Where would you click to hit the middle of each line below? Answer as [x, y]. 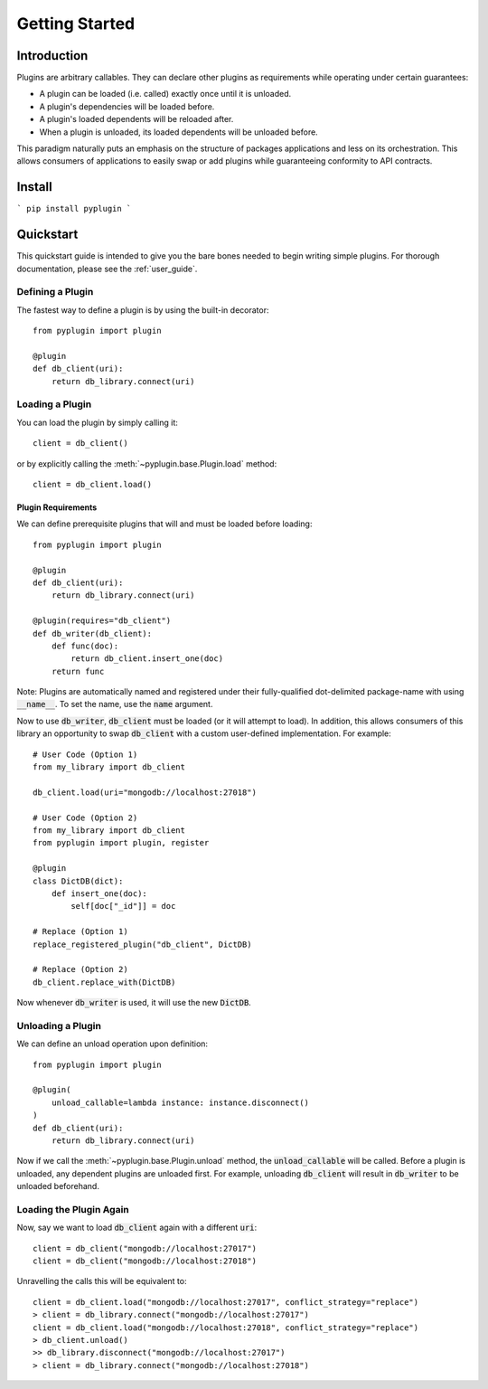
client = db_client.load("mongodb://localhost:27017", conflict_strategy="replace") [226, 1302]
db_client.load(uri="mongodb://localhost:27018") [145, 792]
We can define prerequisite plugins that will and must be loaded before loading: [164, 524]
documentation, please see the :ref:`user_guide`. [107, 269]
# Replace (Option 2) [80, 969]
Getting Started [76, 24]
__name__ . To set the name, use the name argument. [115, 704]
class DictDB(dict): [78, 881]
